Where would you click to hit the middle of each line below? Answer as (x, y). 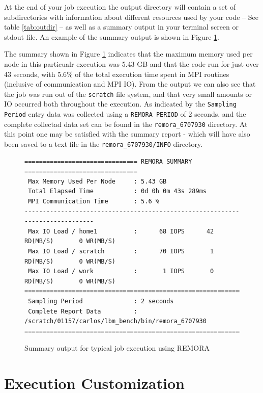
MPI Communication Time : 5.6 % (94, 201)
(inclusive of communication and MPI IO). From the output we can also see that (130, 84)
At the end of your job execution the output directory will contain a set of (120, 7)
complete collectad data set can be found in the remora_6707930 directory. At (126, 124)
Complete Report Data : (83, 311)
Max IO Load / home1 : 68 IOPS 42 (121, 231)
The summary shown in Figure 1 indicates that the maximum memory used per (128, 54)
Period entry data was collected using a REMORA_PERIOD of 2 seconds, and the (125, 114)
